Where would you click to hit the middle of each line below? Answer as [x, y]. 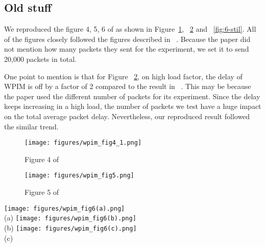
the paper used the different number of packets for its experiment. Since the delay [132, 96]
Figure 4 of [42, 159]
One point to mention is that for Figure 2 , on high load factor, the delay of [123, 76]
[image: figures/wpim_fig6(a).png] [65, 208]
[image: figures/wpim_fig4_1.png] [83, 143]
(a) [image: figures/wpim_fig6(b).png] [70, 218]
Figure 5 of [42, 192]
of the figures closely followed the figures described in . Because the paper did [127, 39]
